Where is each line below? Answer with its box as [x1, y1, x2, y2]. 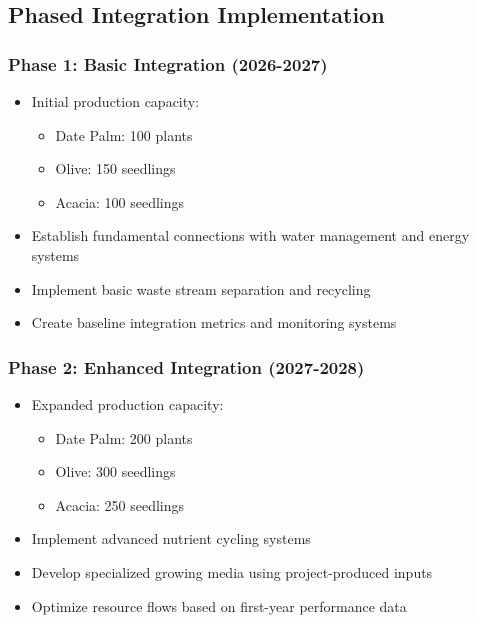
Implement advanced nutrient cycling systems [31, 528, 311, 549]
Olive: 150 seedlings [55, 158, 176, 179]
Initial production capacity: [31, 91, 200, 111]
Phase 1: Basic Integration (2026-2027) [8, 51, 328, 76]
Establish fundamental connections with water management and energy [31, 225, 470, 246]
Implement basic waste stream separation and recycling [31, 278, 371, 299]
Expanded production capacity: [31, 393, 224, 414]
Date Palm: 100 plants [55, 124, 193, 145]
